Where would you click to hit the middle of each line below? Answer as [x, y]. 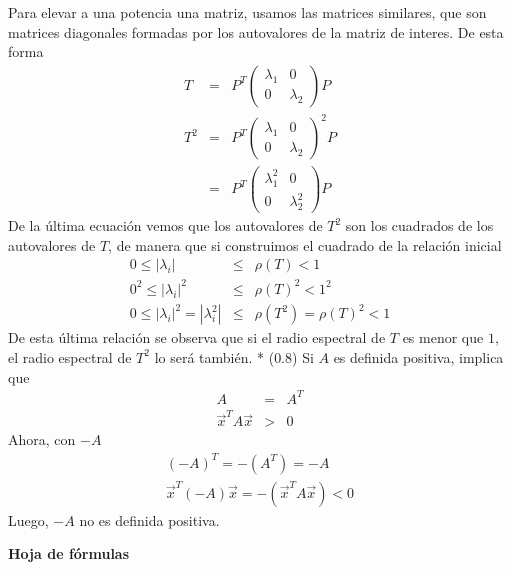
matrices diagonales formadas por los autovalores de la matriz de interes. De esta [256, 31]
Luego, [28, 519]
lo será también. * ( [214, 356]
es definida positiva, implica [418, 356]
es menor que [443, 337]
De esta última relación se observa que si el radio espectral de [197, 337]
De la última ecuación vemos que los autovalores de [165, 225]
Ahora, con [42, 439]
